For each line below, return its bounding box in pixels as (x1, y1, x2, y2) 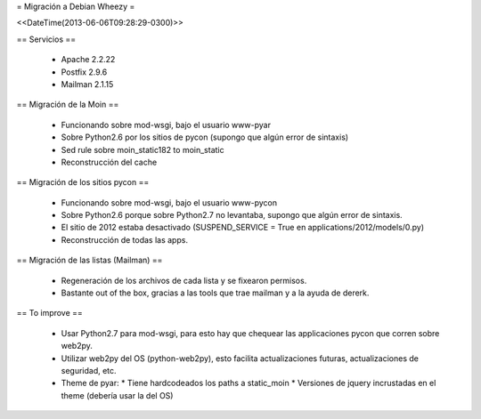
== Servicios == (16, 34, 76, 44)
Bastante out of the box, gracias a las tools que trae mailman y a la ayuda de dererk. (61, 287, 370, 298)
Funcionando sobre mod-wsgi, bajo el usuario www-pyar (61, 119, 272, 130)
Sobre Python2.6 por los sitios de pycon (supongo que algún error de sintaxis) (61, 132, 349, 142)
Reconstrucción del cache (61, 157, 158, 167)
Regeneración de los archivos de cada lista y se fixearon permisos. (61, 275, 307, 286)
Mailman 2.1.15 (61, 78, 114, 89)
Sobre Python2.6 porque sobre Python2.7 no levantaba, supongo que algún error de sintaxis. (61, 210, 403, 221)
